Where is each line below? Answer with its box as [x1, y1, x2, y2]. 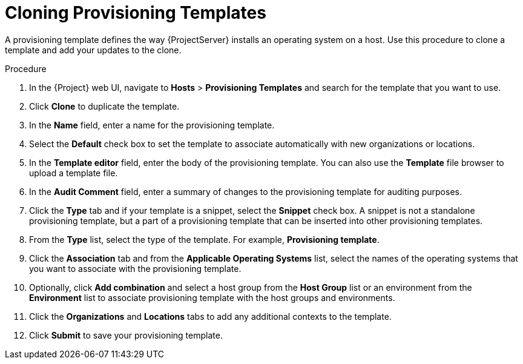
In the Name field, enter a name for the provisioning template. [29, 119, 275, 130]
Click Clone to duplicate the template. [29, 101, 180, 111]
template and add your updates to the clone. [5, 44, 182, 55]
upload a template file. [29, 167, 118, 178]
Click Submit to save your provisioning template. [29, 329, 223, 340]
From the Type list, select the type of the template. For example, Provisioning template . [29, 234, 380, 245]
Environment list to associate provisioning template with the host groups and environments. [29, 292, 395, 303]
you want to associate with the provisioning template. [29, 263, 242, 274]
